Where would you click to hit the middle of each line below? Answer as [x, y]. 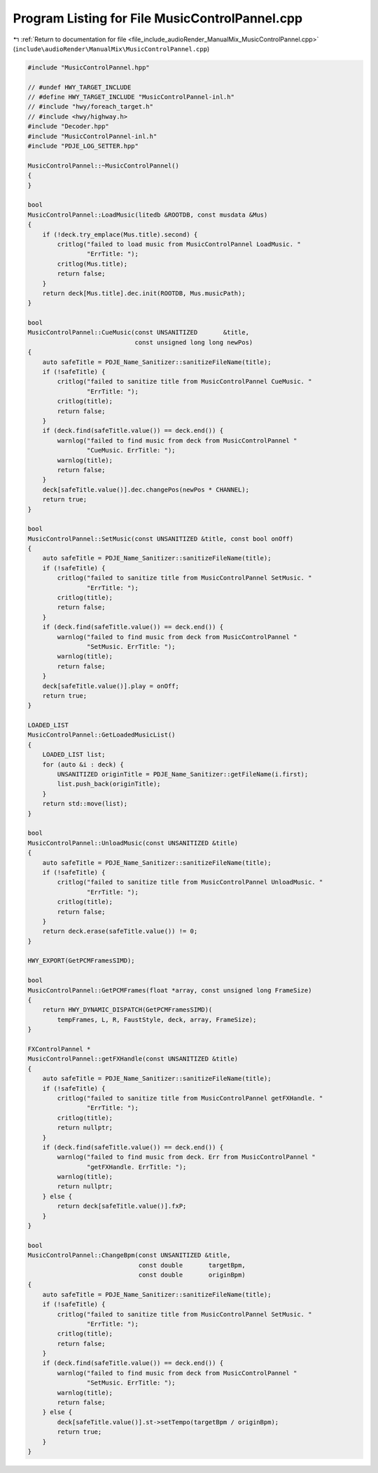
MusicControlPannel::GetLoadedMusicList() [101, 735]
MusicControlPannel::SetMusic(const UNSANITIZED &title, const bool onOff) [161, 539]
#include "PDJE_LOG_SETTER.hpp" [83, 146]
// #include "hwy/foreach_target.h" [91, 107]
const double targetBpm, [192, 1265]
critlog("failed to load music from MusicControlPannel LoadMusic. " [179, 244]
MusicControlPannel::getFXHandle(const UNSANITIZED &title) [133, 1059]
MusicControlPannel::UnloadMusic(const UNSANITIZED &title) [133, 843]
